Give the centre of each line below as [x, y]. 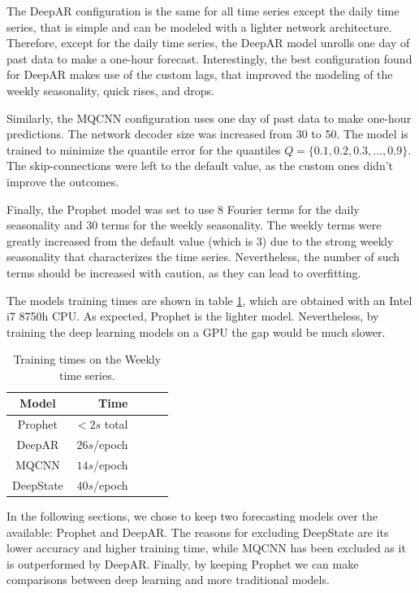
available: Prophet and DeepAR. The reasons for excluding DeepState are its [198, 532]
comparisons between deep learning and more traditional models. [168, 580]
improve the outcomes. [63, 181]
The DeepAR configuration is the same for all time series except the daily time [203, 11]
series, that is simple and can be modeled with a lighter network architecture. [199, 26]
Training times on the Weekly [87, 359]
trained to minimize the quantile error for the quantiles [144, 149]
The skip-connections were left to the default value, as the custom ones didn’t [200, 166]
